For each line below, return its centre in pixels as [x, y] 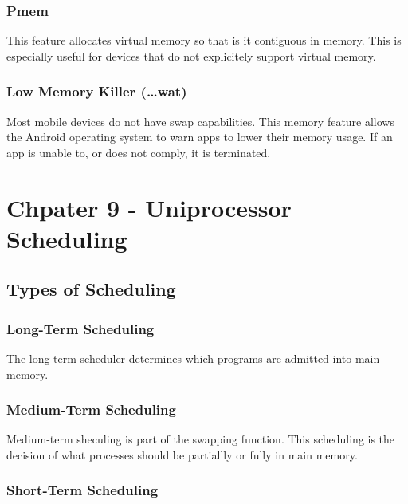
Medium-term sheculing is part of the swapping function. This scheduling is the [201, 439]
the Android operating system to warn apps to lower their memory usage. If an [200, 137]
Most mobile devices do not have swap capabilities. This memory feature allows [200, 121]
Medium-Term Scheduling [91, 409]
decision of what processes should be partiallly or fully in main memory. [182, 454]
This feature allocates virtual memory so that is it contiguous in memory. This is [204, 40]
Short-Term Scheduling [82, 490]
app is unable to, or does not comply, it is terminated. [139, 152]
